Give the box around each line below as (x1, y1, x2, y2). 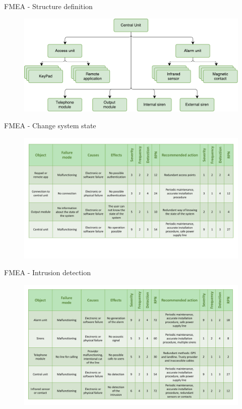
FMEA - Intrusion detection (4, 267, 91, 278)
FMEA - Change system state (4, 120, 96, 131)
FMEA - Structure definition (4, 1, 93, 11)
